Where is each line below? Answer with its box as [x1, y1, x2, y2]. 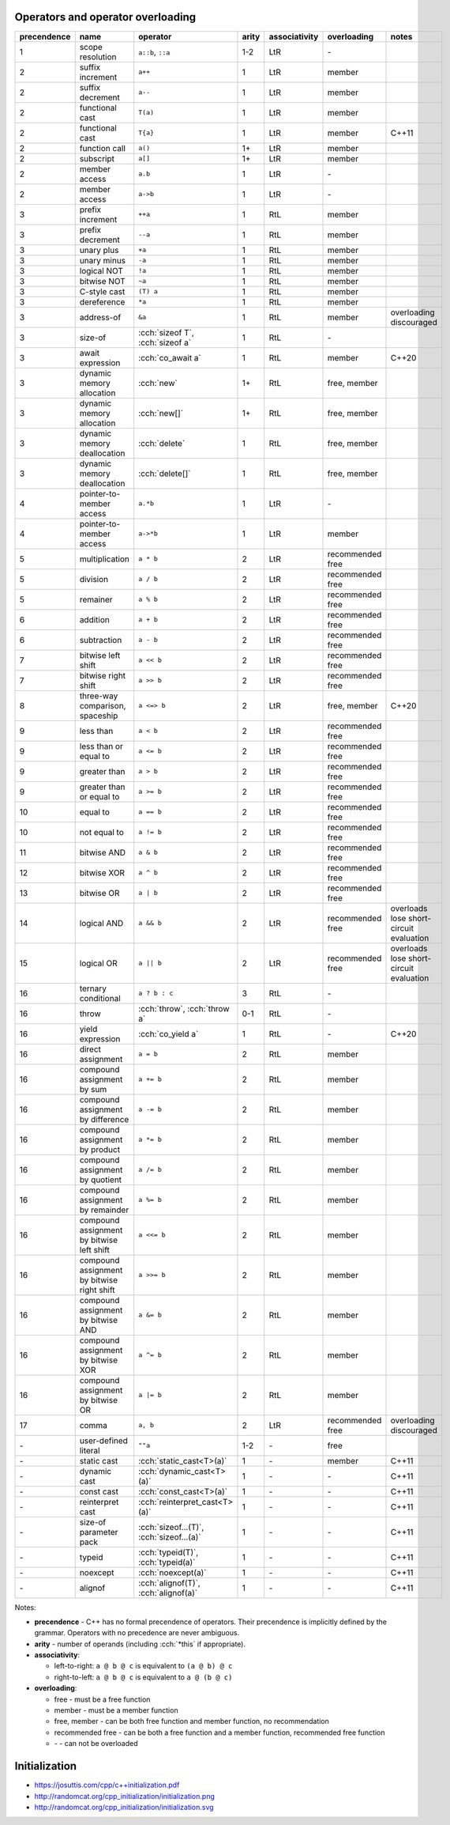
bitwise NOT [79, 275, 126, 286]
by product [79, 1143, 121, 1154]
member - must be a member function [54, 1706, 178, 1715]
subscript [79, 153, 114, 164]
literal [79, 1445, 100, 1456]
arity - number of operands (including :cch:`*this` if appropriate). [34, 1639, 246, 1649]
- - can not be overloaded [54, 1739, 138, 1748]
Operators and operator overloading [14, 10, 197, 24]
